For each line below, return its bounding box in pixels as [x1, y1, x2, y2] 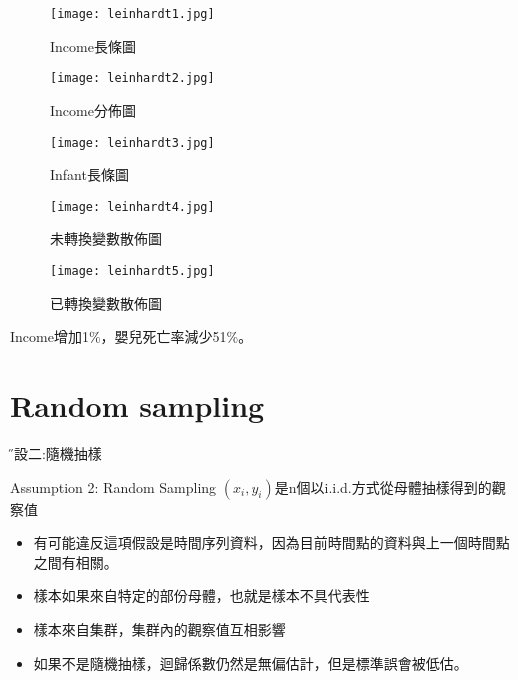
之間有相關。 [33, 551, 118, 572]
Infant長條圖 [50, 164, 129, 185]
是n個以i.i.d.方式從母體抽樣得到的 [274, 476, 492, 497]
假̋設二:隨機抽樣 [10, 442, 102, 463]
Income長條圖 [50, 35, 136, 56]
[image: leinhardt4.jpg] [50, 199, 215, 214]
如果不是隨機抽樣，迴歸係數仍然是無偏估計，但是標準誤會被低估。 [33, 652, 468, 673]
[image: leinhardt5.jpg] [50, 264, 215, 278]
